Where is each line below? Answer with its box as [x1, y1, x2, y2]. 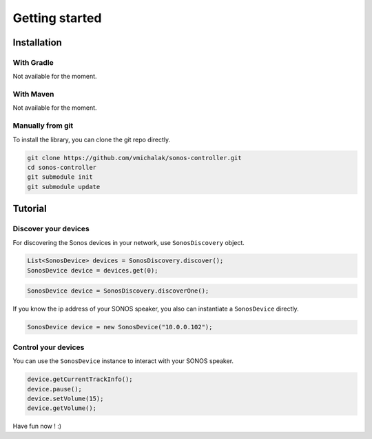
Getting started [12, 10, 102, 26]
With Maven [12, 90, 54, 99]
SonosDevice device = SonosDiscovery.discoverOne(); [27, 287, 209, 295]
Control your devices [12, 342, 85, 352]
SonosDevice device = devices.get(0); [27, 266, 158, 274]
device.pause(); [27, 385, 83, 393]
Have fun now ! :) [12, 422, 62, 431]
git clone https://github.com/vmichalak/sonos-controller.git [27, 154, 242, 162]
